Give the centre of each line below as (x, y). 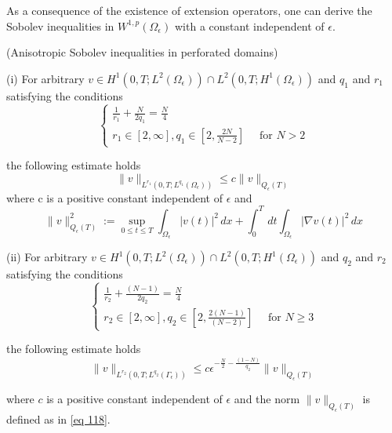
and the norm (267, 398)
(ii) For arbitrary (47, 257)
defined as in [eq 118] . (58, 418)
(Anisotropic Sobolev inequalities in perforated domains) (142, 52)
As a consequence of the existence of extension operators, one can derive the (189, 10)
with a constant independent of (249, 25)
